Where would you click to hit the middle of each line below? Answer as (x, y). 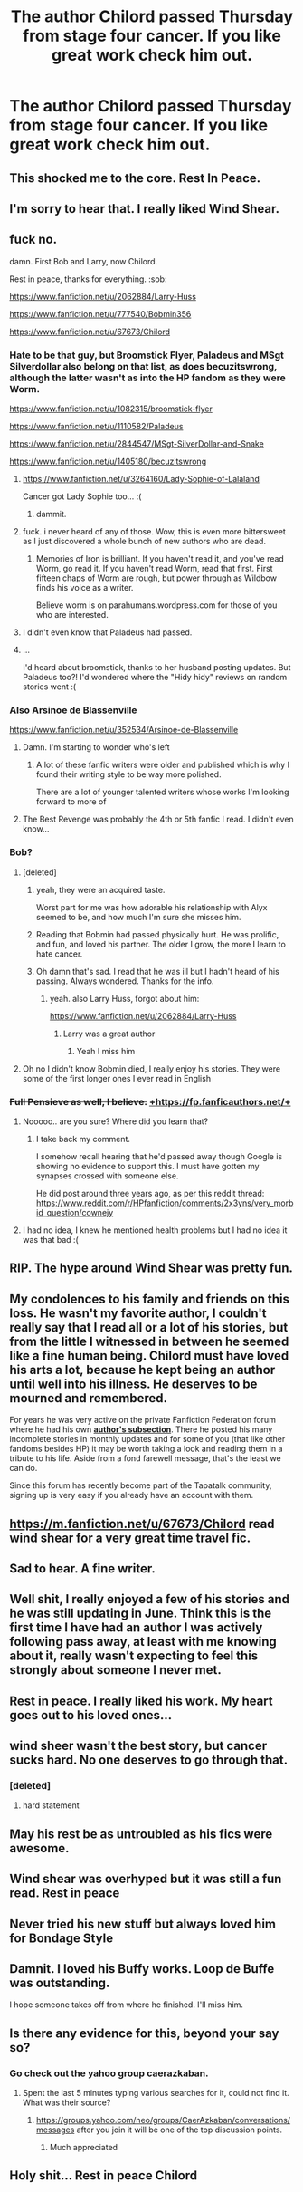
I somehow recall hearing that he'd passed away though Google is (159, 1156)
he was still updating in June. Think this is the (141, 1614)
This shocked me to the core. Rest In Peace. (135, 178)
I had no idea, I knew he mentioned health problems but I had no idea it (155, 1230)
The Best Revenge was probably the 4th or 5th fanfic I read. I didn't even (158, 819)
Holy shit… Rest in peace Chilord (104, 2176)
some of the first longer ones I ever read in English (116, 1078)
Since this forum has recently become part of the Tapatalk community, (141, 1485)
